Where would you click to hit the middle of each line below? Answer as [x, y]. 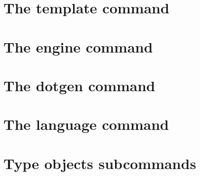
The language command [86, 124]
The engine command [78, 46]
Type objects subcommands [100, 163]
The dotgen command [80, 85]
